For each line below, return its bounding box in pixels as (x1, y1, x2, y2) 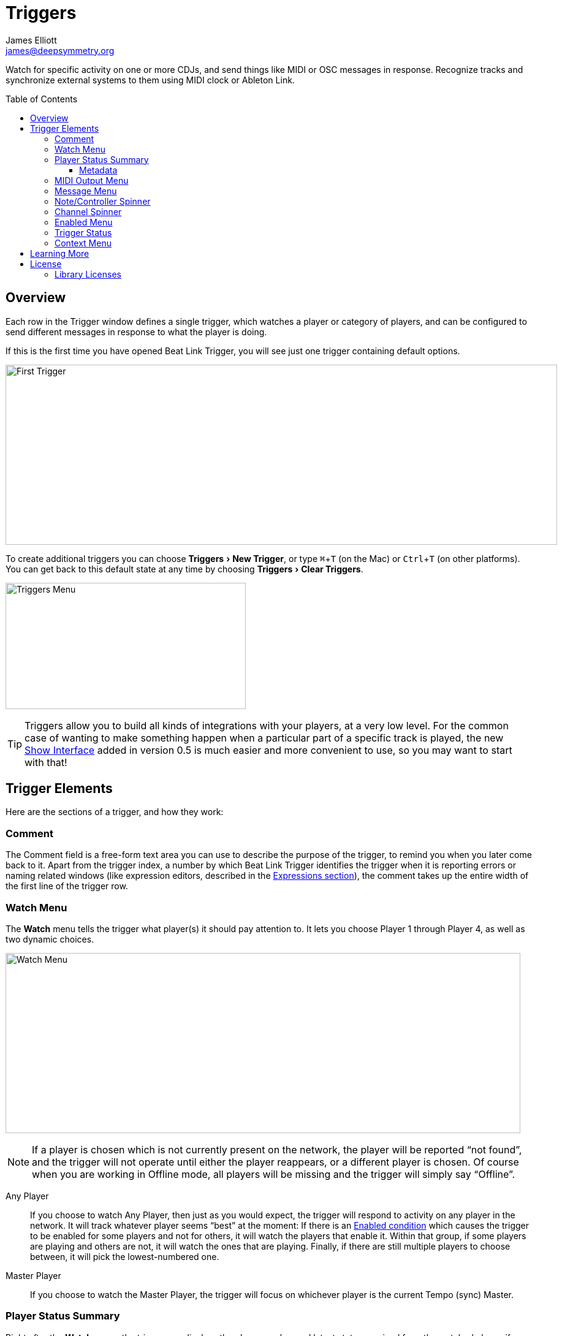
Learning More (30, 248, 89, 259)
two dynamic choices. (6, 933, 94, 944)
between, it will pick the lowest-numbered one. (30, 1251, 219, 1262)
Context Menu (55, 237, 112, 248)
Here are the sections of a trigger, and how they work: (6, 807, 224, 818)
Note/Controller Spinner (55, 195, 151, 207)
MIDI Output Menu (55, 175, 129, 186)
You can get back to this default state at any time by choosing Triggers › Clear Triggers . (6, 563, 363, 574)
